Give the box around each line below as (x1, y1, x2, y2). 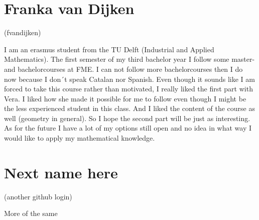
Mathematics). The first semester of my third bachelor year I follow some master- (4, 54, 255, 64)
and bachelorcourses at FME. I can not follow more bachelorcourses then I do (4, 63, 243, 74)
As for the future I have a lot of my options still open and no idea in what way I (4, 123, 252, 133)
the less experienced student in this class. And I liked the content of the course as (4, 103, 255, 114)
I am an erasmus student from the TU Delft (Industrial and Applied (4, 44, 214, 54)
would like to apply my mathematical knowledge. (4, 133, 155, 143)
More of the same (4, 208, 58, 218)
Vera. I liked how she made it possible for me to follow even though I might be (4, 93, 246, 103)
